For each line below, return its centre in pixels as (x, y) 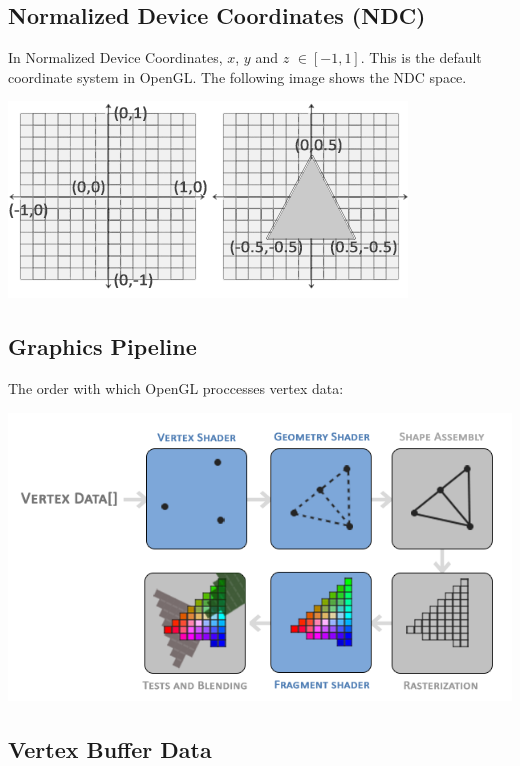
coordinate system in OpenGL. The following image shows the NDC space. (237, 76)
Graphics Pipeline (102, 346)
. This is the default (421, 57)
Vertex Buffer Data (110, 748)
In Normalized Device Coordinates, (115, 57)
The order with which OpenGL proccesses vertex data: (176, 388)
